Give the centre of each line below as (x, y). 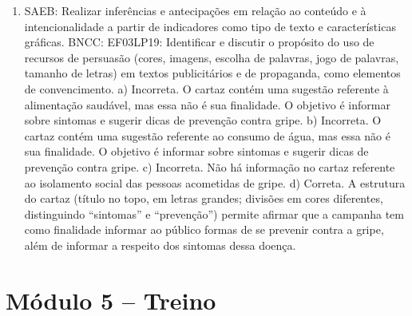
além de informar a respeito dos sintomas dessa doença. (160, 245)
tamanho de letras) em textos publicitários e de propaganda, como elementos (212, 73)
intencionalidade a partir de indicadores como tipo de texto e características (210, 26)
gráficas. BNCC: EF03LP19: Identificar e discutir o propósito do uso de (199, 42)
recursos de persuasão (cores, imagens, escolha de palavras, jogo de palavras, (212, 57)
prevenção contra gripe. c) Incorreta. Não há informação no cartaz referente (210, 166)
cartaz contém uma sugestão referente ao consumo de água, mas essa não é (207, 135)
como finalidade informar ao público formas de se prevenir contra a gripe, (204, 229)
